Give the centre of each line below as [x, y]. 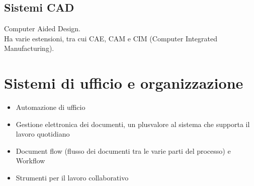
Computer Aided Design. [42, 28]
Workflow [30, 161]
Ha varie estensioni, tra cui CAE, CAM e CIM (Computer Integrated [111, 38]
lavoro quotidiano [43, 134]
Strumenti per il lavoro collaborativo [72, 178]
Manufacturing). [29, 48]
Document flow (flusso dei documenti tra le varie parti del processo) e [123, 150]
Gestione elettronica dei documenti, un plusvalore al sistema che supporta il [133, 124]
